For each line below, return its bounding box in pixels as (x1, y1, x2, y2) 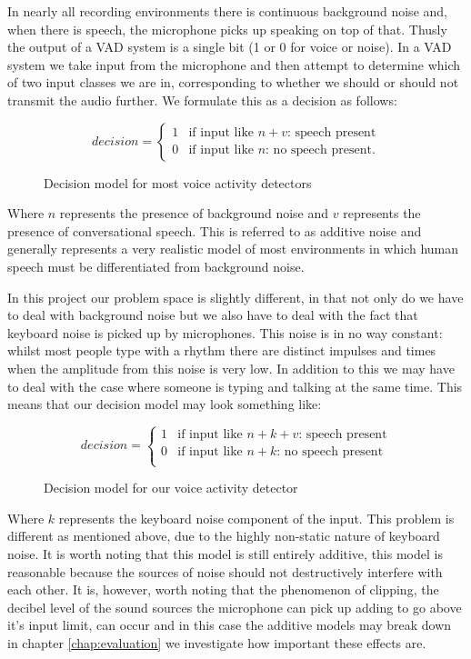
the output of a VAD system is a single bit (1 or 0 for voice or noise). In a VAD (7, 37, 452, 56)
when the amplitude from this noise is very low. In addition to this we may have (7, 358, 455, 377)
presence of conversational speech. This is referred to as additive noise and (7, 221, 422, 240)
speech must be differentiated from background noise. (7, 256, 305, 275)
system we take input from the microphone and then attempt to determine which (7, 55, 461, 74)
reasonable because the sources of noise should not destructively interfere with (7, 562, 443, 581)
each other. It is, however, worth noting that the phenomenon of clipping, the (7, 580, 439, 599)
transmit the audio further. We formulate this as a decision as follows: (7, 90, 397, 109)
